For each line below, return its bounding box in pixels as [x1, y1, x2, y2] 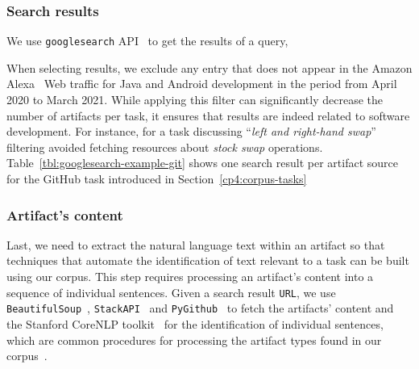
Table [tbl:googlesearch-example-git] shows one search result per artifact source [6, 154, 399, 171]
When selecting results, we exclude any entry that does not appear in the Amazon [6, 59, 413, 76]
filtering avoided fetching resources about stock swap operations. [6, 138, 323, 155]
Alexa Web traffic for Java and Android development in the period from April [6, 75, 397, 92]
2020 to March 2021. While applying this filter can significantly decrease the [6, 91, 384, 108]
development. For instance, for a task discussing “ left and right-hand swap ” [6, 123, 376, 140]
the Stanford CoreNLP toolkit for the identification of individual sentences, [6, 315, 384, 332]
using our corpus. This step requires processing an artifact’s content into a [6, 268, 374, 285]
